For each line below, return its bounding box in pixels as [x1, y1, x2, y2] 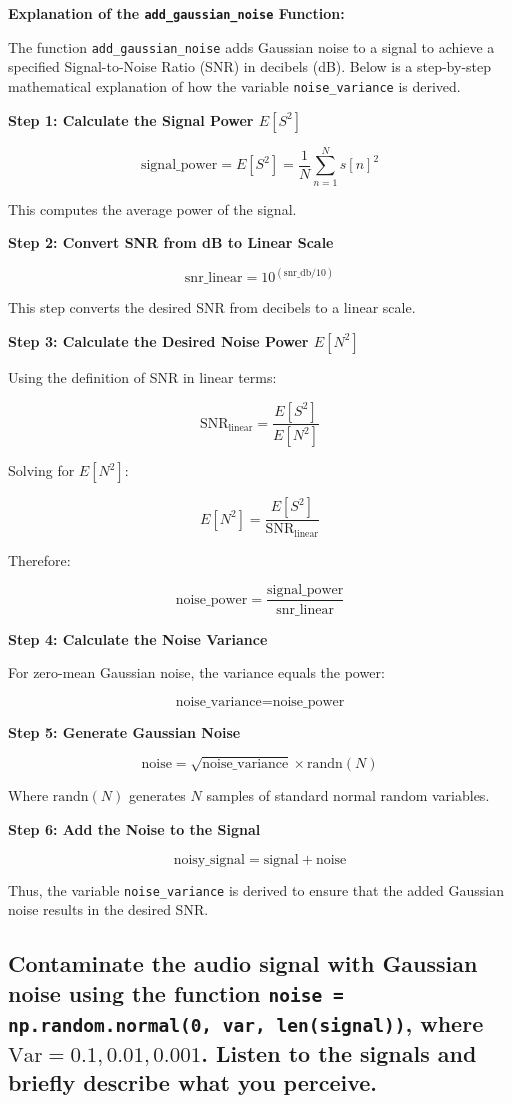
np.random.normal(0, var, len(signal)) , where [8, 1007, 484, 1038]
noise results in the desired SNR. [8, 899, 209, 920]
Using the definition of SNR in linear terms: [8, 366, 277, 387]
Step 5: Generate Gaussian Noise [8, 721, 241, 742]
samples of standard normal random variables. [206, 785, 490, 806]
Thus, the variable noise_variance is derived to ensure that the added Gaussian [8, 879, 504, 900]
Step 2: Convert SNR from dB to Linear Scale [8, 232, 334, 253]
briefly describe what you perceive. [8, 1067, 378, 1097]
